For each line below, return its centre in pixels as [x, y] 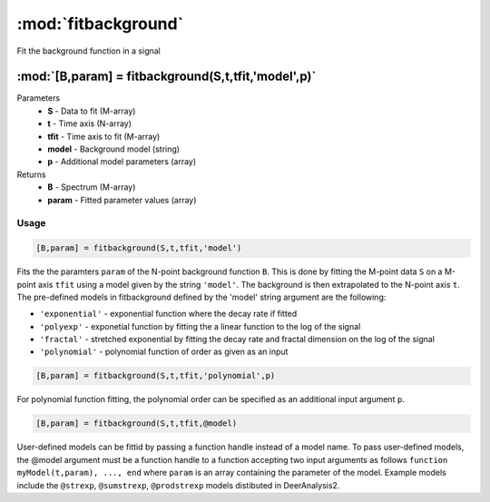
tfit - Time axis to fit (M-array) [104, 136]
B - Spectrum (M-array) [92, 187]
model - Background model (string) [114, 149]
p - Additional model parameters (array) [122, 162]
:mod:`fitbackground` [100, 24]
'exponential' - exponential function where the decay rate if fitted [168, 314]
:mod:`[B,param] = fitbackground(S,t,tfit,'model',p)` [167, 77]
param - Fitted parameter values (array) [122, 200]
